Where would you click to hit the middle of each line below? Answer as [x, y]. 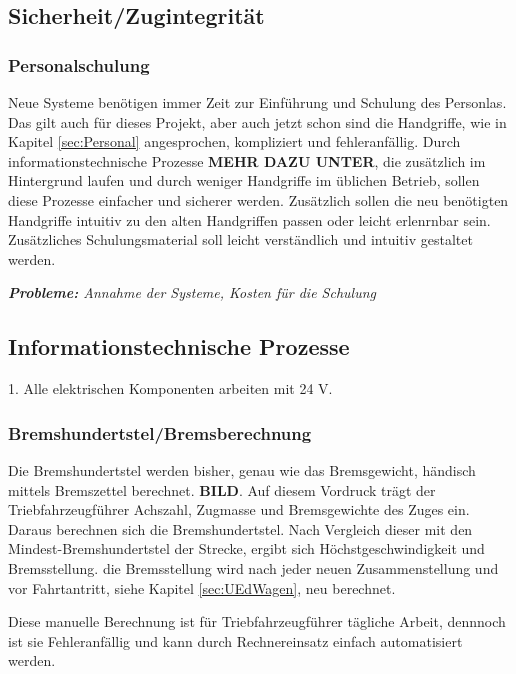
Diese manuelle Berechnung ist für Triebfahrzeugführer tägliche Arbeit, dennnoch [257, 621]
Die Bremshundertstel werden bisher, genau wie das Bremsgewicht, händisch [242, 469]
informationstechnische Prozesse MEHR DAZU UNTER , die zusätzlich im [247, 160]
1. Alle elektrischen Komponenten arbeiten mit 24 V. [170, 388]
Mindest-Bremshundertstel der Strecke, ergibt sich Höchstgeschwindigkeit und [246, 548]
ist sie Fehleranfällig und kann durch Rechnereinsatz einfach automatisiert [235, 640]
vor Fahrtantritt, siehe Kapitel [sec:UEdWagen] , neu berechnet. [202, 587]
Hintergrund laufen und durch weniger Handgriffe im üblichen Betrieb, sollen [244, 180]
